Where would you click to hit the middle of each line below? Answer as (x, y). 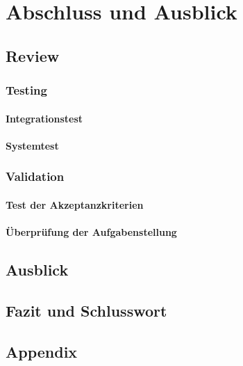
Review (33, 55)
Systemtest (32, 145)
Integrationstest (44, 118)
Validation (35, 176)
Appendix (42, 351)
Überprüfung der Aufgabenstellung (91, 232)
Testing (26, 90)
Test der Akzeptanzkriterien (75, 204)
